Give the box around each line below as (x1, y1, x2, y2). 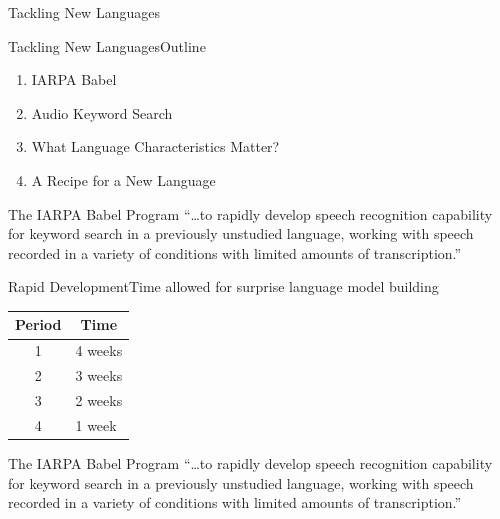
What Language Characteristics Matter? (31, 136, 280, 157)
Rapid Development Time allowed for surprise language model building (8, 276, 439, 297)
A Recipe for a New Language (31, 169, 216, 190)
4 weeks (75, 340, 123, 361)
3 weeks (75, 365, 123, 386)
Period (15, 314, 62, 335)
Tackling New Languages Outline (8, 35, 206, 56)
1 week (75, 414, 117, 435)
